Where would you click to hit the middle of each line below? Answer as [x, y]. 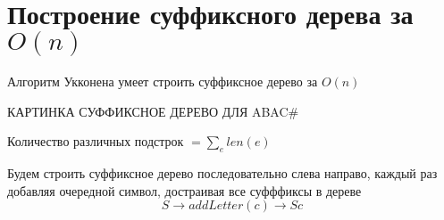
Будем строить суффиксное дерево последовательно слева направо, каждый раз [222, 173]
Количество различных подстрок [96, 141]
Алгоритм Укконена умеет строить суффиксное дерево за [163, 81]
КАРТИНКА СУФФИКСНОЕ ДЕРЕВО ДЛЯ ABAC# [153, 111]
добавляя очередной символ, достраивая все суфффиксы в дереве [184, 190]
